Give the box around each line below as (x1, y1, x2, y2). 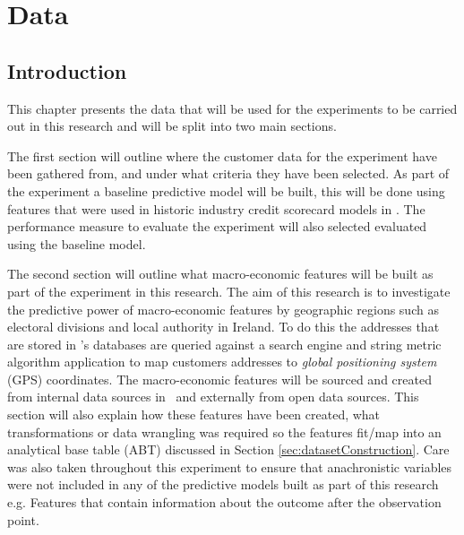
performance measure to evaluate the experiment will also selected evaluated (7, 217, 427, 236)
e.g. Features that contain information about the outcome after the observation (7, 493, 442, 512)
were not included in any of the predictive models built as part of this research (7, 475, 439, 494)
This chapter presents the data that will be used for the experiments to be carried (7, 99, 458, 117)
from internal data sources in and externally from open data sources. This (7, 387, 419, 406)
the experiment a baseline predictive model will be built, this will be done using (7, 181, 445, 200)
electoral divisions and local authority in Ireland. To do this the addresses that (7, 317, 440, 336)
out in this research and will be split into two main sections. (7, 116, 337, 135)
